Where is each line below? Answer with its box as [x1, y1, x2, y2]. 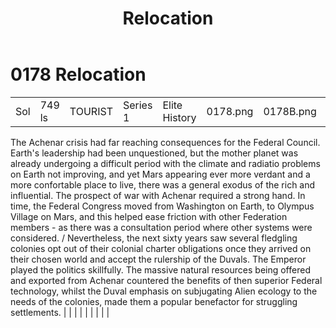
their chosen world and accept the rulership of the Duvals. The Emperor [10, 253, 307, 265]
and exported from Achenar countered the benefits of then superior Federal [10, 274, 323, 286]
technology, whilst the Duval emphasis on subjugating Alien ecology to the [10, 285, 318, 297]
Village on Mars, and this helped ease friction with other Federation [10, 210, 288, 222]
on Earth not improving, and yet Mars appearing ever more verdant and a [10, 168, 311, 180]
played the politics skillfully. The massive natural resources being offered [10, 263, 311, 276]
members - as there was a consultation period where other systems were [10, 221, 313, 233]
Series [122, 98, 153, 112]
